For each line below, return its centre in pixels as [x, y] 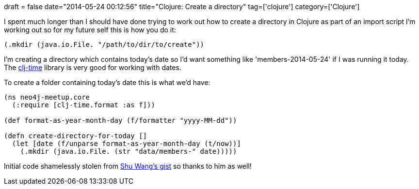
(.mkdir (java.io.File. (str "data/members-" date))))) [129, 151]
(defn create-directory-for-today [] [76, 136]
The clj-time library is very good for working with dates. [93, 67]
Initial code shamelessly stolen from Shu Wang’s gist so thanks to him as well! [128, 166]
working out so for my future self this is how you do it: [90, 30]
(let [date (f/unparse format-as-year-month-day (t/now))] [126, 144]
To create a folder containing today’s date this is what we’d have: [107, 82]
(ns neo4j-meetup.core [47, 97]
